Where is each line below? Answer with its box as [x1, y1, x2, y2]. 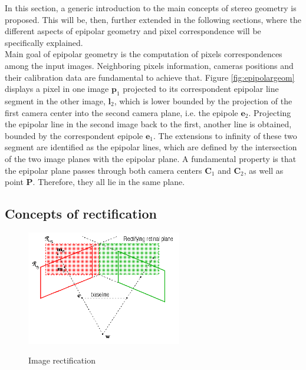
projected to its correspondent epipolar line [123, 82, 279, 95]
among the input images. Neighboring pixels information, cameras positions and [5, 59, 294, 71]
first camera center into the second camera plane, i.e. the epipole [5, 106, 238, 118]
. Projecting [248, 106, 291, 118]
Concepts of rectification [5, 204, 157, 223]
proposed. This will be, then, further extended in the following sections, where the [5, 13, 301, 25]
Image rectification [28, 354, 96, 366]
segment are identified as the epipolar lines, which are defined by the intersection [5, 141, 297, 153]
